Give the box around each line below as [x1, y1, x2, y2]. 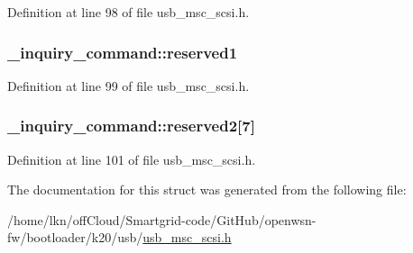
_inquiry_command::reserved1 [7, 41, 238, 63]
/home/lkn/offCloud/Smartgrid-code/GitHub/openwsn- [7, 210, 317, 229]
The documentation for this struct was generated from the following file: [7, 180, 407, 199]
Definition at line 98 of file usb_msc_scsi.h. [7, 3, 250, 21]
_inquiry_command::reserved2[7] [7, 114, 255, 137]
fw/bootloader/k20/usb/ [7, 228, 143, 247]
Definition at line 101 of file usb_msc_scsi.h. [7, 149, 256, 168]
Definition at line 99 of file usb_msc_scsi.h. [7, 76, 250, 95]
